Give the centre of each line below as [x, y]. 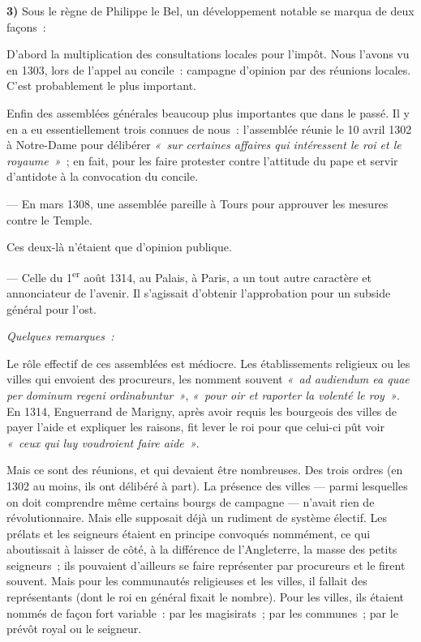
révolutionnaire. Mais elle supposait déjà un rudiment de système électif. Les [197, 518]
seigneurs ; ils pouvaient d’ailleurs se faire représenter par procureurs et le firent [206, 565]
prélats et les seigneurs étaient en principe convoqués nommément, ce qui [189, 533]
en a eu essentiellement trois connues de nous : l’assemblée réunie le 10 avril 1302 [209, 128]
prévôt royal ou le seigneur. [74, 629]
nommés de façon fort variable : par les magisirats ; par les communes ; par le [202, 612]
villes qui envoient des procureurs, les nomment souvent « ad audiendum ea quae [208, 379]
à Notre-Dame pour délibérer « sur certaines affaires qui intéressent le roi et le [204, 145]
